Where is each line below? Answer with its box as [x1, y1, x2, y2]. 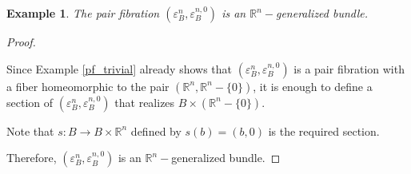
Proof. [6, 34, 36, 49]
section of [6, 93, 54, 110]
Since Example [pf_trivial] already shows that [6, 60, 233, 77]
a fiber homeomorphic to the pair [6, 77, 170, 94]
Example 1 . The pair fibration [6, 5, 160, 21]
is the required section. [268, 122, 380, 139]
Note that [6, 122, 54, 139]
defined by [130, 122, 182, 139]
